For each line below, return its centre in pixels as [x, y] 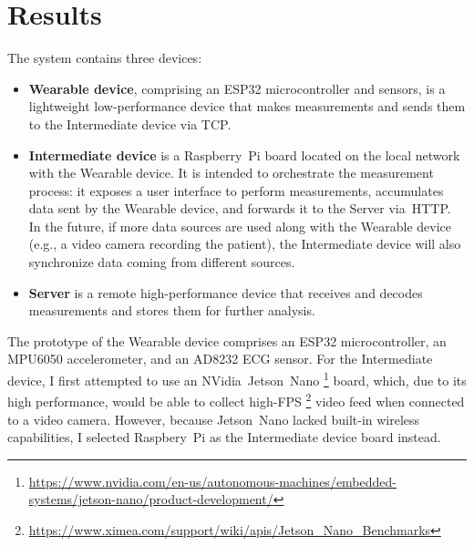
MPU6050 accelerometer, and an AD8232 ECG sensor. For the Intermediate [220, 359]
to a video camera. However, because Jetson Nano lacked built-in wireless [214, 419]
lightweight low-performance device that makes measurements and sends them [247, 106]
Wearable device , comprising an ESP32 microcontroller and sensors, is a [237, 88]
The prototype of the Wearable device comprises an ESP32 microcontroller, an [227, 340]
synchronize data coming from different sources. [162, 262]
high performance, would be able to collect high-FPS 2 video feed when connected [236, 400]
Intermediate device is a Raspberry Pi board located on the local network [244, 155]
